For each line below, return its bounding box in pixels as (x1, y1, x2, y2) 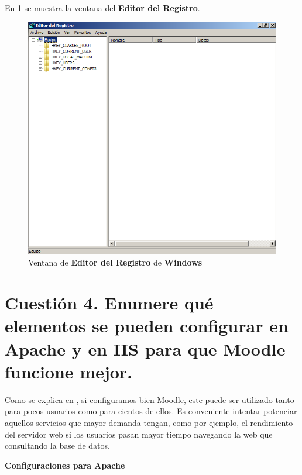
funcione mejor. (5, 359, 133, 383)
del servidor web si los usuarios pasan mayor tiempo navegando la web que (5, 428, 273, 440)
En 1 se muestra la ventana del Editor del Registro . (5, 2, 200, 13)
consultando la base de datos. (5, 439, 110, 452)
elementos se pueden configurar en (5, 314, 289, 338)
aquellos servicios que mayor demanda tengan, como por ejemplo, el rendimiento (5, 416, 293, 428)
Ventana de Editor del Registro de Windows (28, 256, 203, 269)
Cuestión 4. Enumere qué (5, 291, 214, 315)
